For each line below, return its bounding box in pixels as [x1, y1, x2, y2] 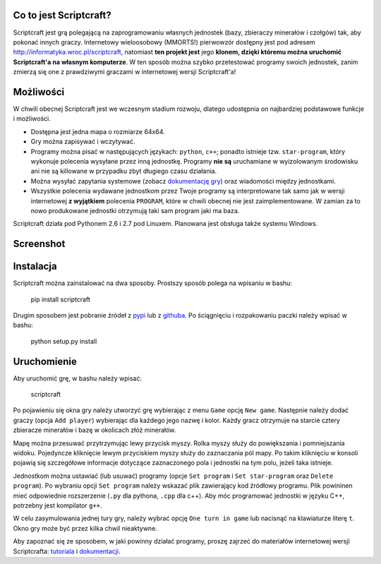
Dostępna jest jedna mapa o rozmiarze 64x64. [30, 127, 165, 136]
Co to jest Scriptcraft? [13, 9, 112, 21]
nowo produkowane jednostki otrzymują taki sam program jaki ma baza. [30, 206, 240, 215]
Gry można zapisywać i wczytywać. [30, 138, 135, 146]
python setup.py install [30, 337, 97, 345]
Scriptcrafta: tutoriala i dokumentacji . [13, 547, 121, 556]
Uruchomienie [13, 355, 77, 367]
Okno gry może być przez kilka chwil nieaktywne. [13, 524, 158, 532]
